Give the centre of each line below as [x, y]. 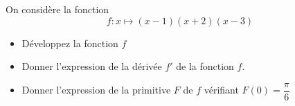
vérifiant [221, 90]
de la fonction [205, 66]
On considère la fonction [57, 9]
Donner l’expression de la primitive [96, 90]
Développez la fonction [70, 43]
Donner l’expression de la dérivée [92, 66]
